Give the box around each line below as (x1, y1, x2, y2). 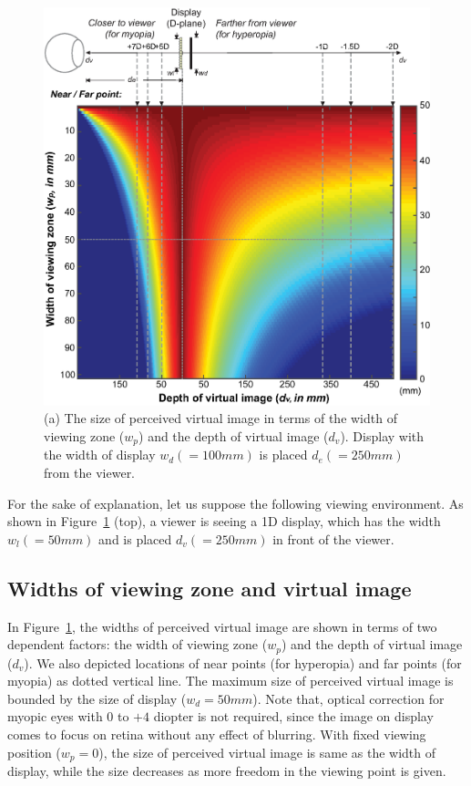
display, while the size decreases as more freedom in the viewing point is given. (7, 761, 446, 781)
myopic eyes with (7, 707, 103, 726)
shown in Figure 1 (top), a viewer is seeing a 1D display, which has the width (7, 512, 441, 531)
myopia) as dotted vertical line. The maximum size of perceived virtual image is (7, 671, 454, 690)
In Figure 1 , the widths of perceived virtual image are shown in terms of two (7, 616, 437, 636)
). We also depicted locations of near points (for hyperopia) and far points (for (24, 653, 462, 672)
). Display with (340, 426, 425, 445)
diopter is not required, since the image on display (153, 707, 434, 726)
